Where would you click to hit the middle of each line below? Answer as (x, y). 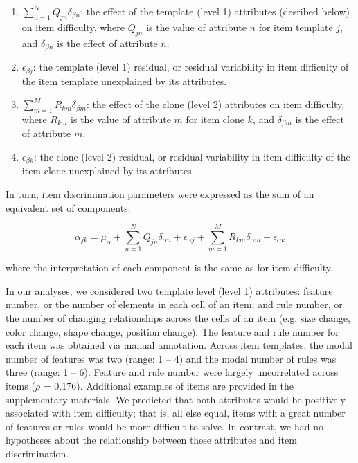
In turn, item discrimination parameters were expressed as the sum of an (160, 193)
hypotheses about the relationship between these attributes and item (151, 440)
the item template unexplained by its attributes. (124, 81)
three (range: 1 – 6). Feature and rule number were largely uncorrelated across (172, 372)
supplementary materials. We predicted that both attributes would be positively (176, 399)
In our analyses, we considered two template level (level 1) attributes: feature (169, 290)
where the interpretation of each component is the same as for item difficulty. (169, 267)
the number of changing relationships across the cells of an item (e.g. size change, (178, 318)
